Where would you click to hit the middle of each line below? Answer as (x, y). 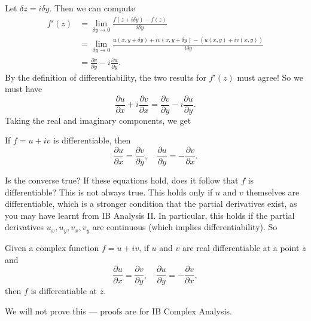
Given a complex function (52, 247)
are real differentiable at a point (241, 247)
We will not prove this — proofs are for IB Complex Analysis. (118, 311)
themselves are (273, 192)
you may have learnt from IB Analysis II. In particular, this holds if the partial (150, 215)
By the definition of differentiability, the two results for (106, 77)
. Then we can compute (92, 8)
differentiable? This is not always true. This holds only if (109, 192)
